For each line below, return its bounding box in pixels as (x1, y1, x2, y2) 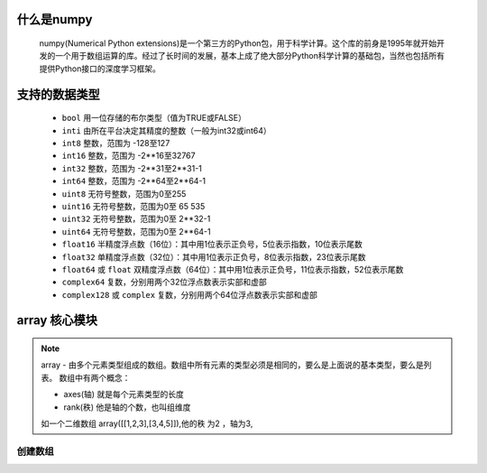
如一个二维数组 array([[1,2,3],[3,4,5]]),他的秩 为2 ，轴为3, (41, 418, 253, 429)
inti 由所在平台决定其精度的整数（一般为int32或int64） (61, 125, 272, 135)
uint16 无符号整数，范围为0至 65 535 (61, 200, 206, 211)
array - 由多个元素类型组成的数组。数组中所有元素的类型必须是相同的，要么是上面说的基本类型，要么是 (41, 359, 424, 370)
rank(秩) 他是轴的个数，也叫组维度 (63, 402, 191, 413)
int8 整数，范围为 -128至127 (61, 137, 170, 148)
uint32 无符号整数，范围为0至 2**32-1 (61, 213, 211, 225)
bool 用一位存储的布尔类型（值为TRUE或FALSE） (61, 113, 247, 124)
